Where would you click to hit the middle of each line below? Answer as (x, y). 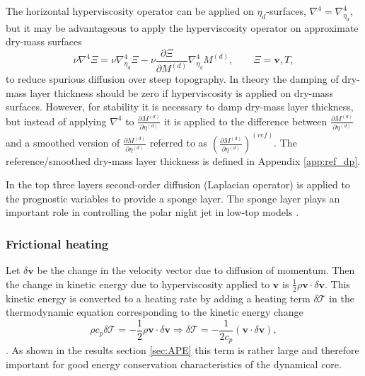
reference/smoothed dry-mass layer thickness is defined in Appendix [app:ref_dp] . (183, 160)
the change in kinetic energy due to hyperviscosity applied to (138, 284)
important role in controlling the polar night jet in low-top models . (152, 212)
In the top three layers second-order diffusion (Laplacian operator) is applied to (178, 184)
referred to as (179, 143)
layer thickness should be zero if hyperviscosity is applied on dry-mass (181, 92)
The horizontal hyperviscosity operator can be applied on (130, 11)
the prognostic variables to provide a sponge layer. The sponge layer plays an (173, 198)
